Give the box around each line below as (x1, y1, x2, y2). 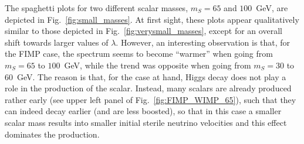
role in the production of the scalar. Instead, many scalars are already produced (5, 82, 292, 94)
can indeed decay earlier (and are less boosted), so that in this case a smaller (5, 105, 282, 117)
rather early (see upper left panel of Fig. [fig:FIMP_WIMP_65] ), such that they (5, 93, 296, 105)
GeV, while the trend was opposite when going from (64, 59, 251, 71)
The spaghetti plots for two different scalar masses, (5, 2, 188, 13)
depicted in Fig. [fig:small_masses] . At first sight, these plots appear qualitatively (5, 13, 299, 25)
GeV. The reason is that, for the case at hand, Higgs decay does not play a (16, 70, 286, 83)
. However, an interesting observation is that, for (116, 36, 291, 48)
